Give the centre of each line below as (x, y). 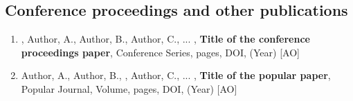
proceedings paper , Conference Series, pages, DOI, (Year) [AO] (160, 52)
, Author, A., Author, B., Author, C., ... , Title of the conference (165, 39)
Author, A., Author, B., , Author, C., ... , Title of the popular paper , (176, 75)
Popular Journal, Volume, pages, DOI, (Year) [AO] (129, 88)
